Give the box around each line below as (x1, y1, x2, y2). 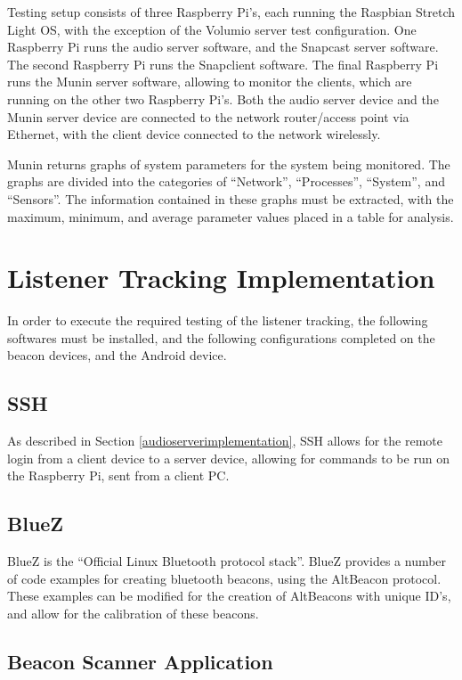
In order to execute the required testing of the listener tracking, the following (7, 311, 428, 330)
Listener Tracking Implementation (7, 259, 435, 296)
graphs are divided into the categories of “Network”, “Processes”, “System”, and (7, 172, 445, 191)
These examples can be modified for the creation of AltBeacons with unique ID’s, (7, 586, 451, 605)
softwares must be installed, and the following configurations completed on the (7, 328, 435, 347)
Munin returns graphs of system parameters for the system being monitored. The (7, 154, 450, 173)
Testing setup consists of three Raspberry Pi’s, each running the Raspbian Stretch (7, 3, 456, 20)
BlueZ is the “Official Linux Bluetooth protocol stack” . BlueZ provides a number (7, 552, 447, 570)
